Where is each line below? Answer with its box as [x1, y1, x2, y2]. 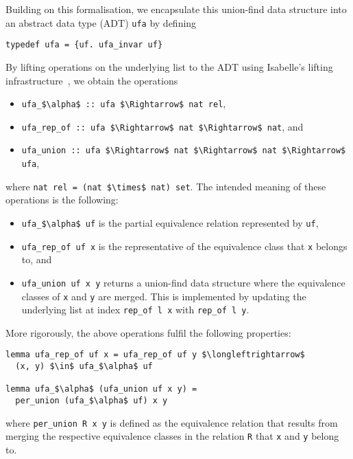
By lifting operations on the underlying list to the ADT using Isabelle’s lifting [5, 59, 333, 74]
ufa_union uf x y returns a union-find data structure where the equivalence [21, 275, 345, 289]
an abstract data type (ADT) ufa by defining [5, 15, 197, 30]
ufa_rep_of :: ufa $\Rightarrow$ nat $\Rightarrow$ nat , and [21, 119, 304, 133]
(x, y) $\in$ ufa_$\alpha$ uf [15, 361, 153, 372]
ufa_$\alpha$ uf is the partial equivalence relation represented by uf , [21, 215, 319, 229]
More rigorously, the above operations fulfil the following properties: [5, 325, 291, 339]
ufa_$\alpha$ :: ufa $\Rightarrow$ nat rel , [21, 96, 226, 111]
